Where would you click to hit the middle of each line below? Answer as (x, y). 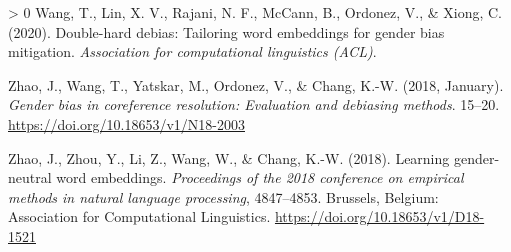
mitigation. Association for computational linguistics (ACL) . (192, 51)
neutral (30, 177)
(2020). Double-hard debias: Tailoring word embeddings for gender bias (226, 31)
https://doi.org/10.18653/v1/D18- (379, 216)
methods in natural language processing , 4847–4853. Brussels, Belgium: (223, 196)
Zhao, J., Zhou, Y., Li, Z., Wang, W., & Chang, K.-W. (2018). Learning (229, 157)
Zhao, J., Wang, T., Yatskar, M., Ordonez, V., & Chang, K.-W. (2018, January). (256, 84)
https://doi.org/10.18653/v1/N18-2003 (126, 123)
